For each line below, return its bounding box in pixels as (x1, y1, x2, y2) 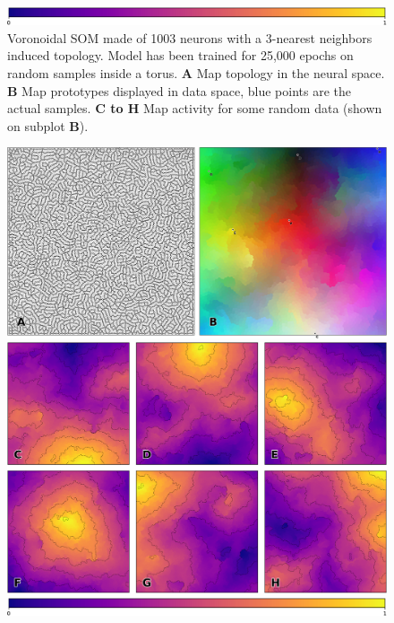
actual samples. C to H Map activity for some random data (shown (7, 99, 382, 118)
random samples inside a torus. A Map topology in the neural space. (7, 64, 385, 83)
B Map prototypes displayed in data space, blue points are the (7, 81, 352, 100)
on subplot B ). (7, 116, 89, 135)
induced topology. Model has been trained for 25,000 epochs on (7, 46, 354, 65)
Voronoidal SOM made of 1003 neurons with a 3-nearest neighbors (7, 28, 373, 47)
